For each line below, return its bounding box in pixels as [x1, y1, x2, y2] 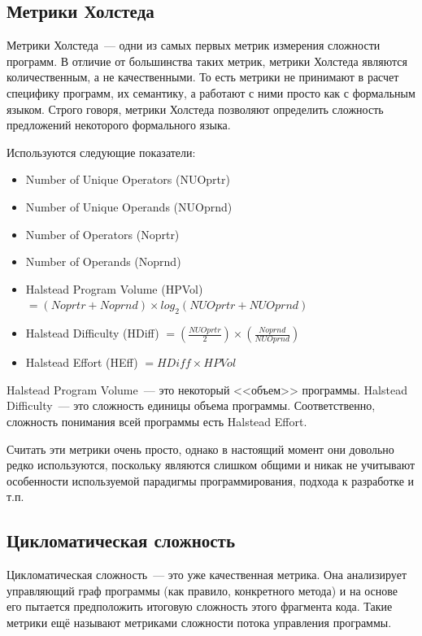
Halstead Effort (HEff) [25, 354, 138, 371]
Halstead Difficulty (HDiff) [25, 325, 159, 342]
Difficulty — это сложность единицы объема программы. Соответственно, [7, 397, 376, 414]
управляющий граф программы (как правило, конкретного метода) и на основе [7, 582, 398, 599]
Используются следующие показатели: [7, 143, 196, 160]
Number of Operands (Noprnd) [25, 253, 181, 270]
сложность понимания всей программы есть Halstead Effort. [7, 412, 307, 429]
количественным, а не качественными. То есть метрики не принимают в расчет [7, 68, 399, 85]
